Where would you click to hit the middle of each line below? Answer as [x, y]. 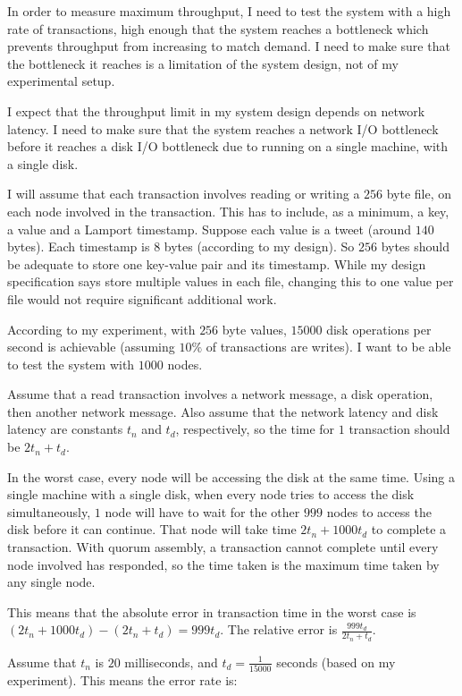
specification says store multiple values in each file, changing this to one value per [231, 281]
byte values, [254, 329]
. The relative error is [279, 629]
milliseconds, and [171, 662]
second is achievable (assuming [91, 347]
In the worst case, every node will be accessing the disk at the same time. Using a [231, 476]
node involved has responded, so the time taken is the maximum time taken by [223, 564]
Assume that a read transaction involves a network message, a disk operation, [220, 394]
